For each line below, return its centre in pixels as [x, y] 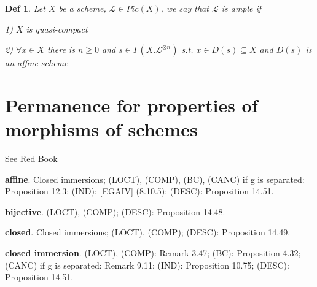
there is [61, 49]
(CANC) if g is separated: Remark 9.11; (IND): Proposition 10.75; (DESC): [147, 265]
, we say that [185, 8]
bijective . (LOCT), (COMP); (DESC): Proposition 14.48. [115, 211]
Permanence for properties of [131, 105]
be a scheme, [82, 8]
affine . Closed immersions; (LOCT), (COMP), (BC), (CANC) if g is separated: [155, 179]
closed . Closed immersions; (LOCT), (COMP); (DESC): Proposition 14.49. [148, 232]
